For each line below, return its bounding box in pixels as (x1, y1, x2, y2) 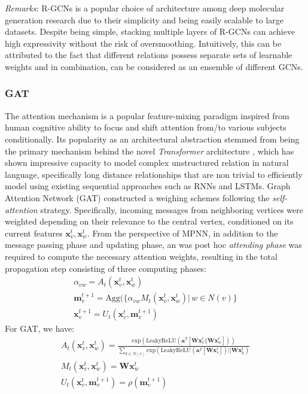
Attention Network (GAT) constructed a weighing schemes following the (5, 191, 270, 204)
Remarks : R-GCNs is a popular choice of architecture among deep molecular (5, 2, 285, 14)
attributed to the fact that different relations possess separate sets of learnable (5, 49, 292, 61)
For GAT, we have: (5, 322, 75, 335)
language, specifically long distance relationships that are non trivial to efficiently (5, 168, 303, 180)
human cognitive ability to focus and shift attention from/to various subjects (5, 121, 286, 134)
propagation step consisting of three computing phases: (5, 262, 206, 274)
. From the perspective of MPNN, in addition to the (87, 226, 278, 239)
